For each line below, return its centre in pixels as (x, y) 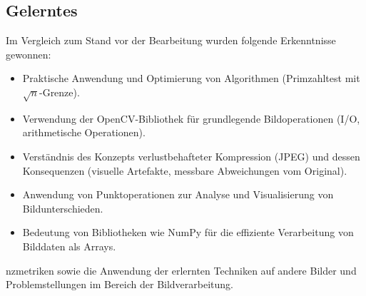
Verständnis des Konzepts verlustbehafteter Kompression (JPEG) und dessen (191, 156)
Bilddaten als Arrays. (69, 246)
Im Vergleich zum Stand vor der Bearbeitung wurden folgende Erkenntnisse (171, 40)
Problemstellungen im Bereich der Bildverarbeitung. (120, 284)
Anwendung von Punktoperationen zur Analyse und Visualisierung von (178, 194)
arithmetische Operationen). (84, 132)
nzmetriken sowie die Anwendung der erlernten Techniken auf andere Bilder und (181, 270)
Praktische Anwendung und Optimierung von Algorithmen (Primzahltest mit (191, 78)
